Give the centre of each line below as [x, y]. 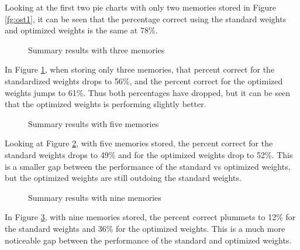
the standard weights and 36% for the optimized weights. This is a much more [145, 228]
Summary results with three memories [96, 49]
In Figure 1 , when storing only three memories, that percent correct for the [140, 69]
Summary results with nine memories [95, 197]
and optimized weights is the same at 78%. [81, 30]
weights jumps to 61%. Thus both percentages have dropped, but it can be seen [148, 92]
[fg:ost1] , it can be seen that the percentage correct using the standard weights [146, 18]
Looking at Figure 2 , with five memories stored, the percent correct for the [139, 143]
